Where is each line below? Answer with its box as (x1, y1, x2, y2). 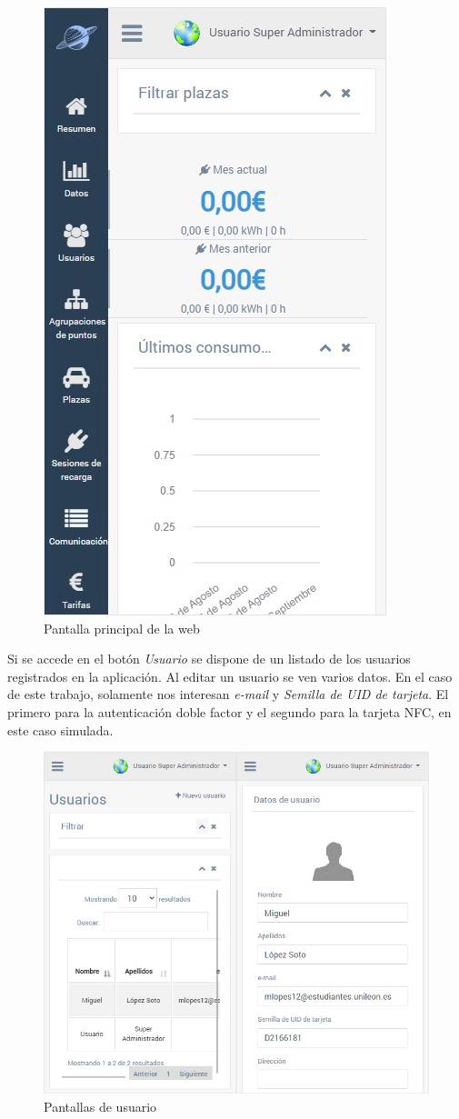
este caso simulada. (7, 720, 114, 739)
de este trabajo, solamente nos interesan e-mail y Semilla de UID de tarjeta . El (7, 684, 449, 704)
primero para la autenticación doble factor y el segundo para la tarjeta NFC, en (7, 702, 452, 721)
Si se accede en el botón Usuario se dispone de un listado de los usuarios (7, 649, 411, 668)
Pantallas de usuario (44, 1096, 157, 1115)
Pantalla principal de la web (44, 618, 200, 637)
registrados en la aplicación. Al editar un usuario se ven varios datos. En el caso (7, 666, 453, 685)
